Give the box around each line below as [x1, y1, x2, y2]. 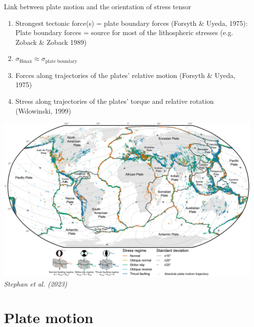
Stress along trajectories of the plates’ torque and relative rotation [15, 96, 214, 106]
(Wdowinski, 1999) [15, 105, 71, 115]
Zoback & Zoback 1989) [15, 37, 87, 47]
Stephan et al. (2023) [4, 278, 67, 289]
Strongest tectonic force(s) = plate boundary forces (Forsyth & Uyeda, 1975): [15, 18, 248, 28]
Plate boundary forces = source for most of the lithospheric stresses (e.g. [15, 27, 233, 38]
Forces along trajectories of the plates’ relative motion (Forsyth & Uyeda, [15, 70, 235, 80]
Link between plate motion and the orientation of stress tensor [4, 1, 191, 11]
